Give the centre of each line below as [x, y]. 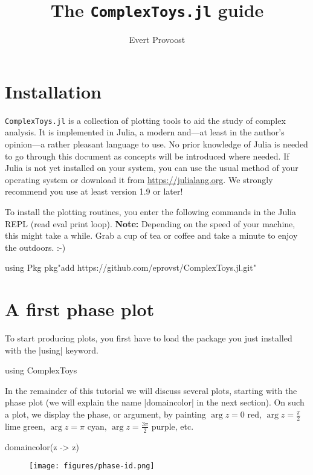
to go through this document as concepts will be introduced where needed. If [147, 156]
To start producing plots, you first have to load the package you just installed [149, 338]
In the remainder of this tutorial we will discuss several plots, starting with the [151, 390]
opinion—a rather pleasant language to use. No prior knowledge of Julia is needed [156, 144]
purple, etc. [173, 426]
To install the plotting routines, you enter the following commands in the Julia [150, 212]
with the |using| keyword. [52, 350]
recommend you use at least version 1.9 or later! [94, 191]
